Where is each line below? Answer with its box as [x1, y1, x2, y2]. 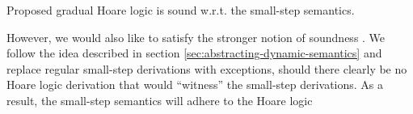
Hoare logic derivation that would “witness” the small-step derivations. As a [6, 76, 384, 93]
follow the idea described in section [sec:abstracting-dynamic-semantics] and [6, 44, 382, 61]
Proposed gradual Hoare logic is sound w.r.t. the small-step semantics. [6, 2, 355, 18]
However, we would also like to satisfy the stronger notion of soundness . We [6, 28, 386, 45]
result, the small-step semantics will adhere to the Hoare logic [6, 91, 313, 108]
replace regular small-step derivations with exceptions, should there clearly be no [6, 60, 407, 77]
